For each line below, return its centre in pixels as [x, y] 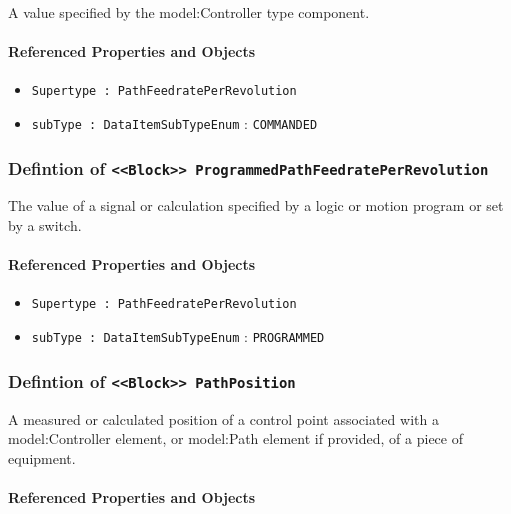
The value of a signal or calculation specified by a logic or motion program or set [256, 205]
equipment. [42, 457]
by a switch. [45, 225]
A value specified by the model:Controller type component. [189, 12]
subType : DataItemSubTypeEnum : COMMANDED [174, 123]
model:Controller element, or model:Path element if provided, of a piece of [235, 438]
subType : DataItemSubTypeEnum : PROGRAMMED [178, 336]
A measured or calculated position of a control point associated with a [223, 418]
